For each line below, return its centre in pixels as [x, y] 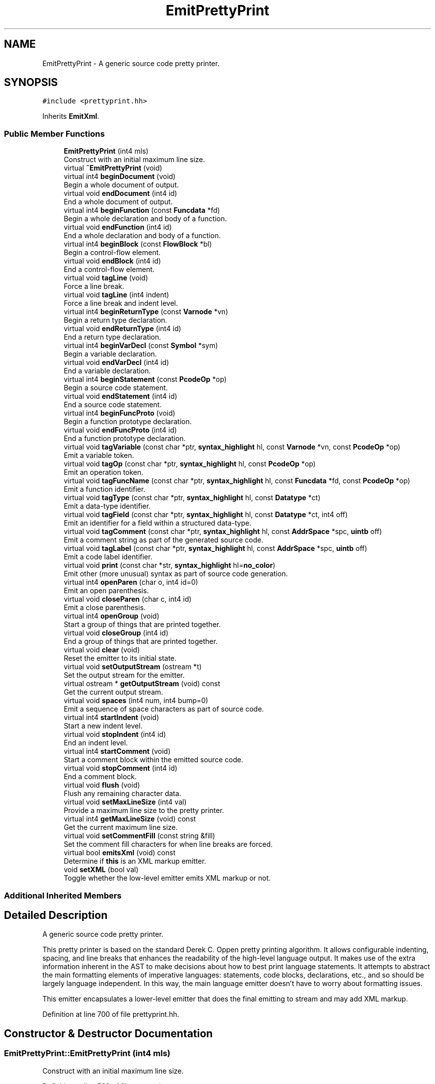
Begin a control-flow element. [112, 253]
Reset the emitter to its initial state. [120, 658]
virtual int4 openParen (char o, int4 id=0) [131, 582]
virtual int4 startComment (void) [117, 751]
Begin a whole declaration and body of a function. [145, 219]
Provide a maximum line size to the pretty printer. [144, 811]
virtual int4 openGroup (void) [111, 616]
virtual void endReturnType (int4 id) [122, 329]
